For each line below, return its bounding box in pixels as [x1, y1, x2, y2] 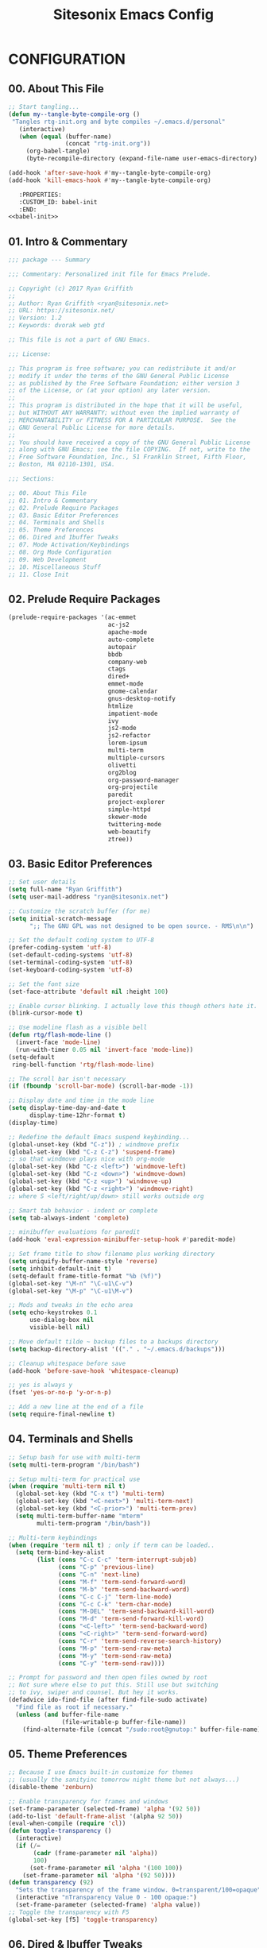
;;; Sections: [8, 475, 56, 483]
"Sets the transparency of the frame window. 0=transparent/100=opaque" [15, 1886, 261, 1894]
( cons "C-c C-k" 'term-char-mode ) [58, 1600, 172, 1608]
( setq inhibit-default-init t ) [8, 1265, 112, 1273]
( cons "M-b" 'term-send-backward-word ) [58, 1585, 191, 1594]
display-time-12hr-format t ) [29, 1111, 126, 1119]
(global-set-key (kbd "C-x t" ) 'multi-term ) [15, 1490, 165, 1498]
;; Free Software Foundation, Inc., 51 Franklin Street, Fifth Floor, [8, 453, 247, 462]
